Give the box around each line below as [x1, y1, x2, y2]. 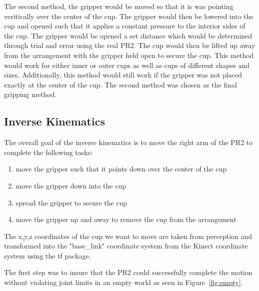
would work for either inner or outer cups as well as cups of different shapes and [4, 59, 250, 70]
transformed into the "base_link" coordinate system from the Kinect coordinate [4, 240, 248, 251]
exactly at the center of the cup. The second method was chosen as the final [4, 79, 237, 89]
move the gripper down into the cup [15, 180, 126, 190]
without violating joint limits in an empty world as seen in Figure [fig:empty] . [4, 277, 243, 287]
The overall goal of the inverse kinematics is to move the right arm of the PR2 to [4, 137, 253, 147]
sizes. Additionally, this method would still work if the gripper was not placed [4, 69, 242, 80]
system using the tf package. [4, 250, 91, 260]
